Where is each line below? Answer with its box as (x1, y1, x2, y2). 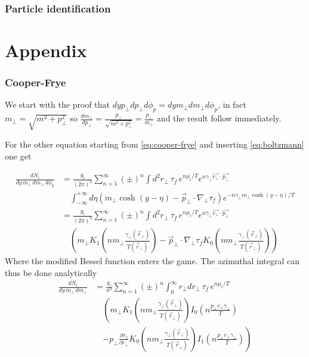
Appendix (5, 38, 87, 62)
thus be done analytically (5, 266, 97, 278)
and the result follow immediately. (156, 112, 282, 124)
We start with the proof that (5, 98, 110, 111)
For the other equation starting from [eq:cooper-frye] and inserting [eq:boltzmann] (5, 137, 304, 150)
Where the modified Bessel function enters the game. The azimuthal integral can (5, 255, 300, 267)
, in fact (218, 98, 247, 111)
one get (5, 149, 32, 162)
